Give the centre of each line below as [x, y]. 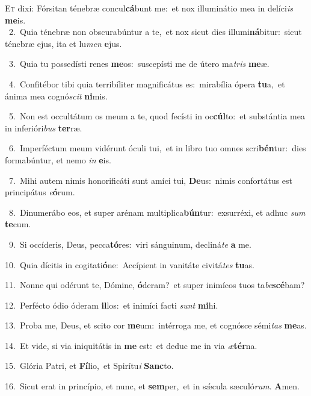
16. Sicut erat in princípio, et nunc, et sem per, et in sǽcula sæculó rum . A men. [152, 386]
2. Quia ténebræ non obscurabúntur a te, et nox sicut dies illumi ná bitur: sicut [155, 32]
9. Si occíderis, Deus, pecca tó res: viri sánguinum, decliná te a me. [130, 244]
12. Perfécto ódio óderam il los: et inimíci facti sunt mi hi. [112, 305]
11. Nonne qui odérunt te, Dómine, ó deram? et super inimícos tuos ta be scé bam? [155, 285]
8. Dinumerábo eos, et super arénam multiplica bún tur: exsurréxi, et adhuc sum [157, 212]
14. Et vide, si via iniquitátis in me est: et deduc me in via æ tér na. [131, 345]
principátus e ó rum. [40, 192]
